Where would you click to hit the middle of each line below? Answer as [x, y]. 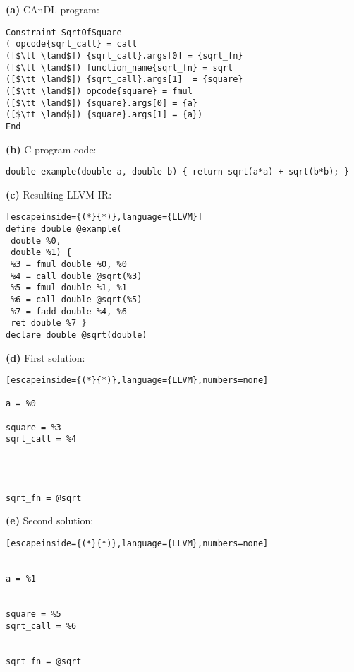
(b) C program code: [51, 149]
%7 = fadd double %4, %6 [69, 311]
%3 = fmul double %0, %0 [69, 264]
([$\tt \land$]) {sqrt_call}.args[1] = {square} [124, 79]
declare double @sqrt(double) [77, 335]
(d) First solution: [45, 357]
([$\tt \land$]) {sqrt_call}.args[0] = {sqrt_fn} [124, 55]
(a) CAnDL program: [53, 9]
